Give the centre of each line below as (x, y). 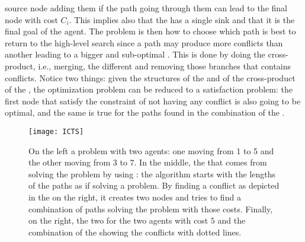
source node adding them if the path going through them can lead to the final (146, 8)
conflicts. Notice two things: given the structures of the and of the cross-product (150, 77)
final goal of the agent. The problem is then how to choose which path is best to (150, 31)
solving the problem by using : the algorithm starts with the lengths (152, 173)
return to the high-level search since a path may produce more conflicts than (144, 42)
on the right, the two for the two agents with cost (118, 220)
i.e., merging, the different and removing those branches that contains (165, 66)
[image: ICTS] (56, 131)
